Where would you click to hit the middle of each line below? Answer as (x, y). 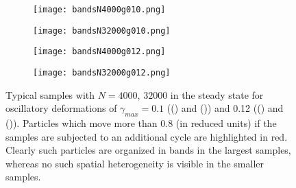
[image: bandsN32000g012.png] (102, 72)
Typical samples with (50, 94)
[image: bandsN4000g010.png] (99, 10)
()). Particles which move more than (82, 123)
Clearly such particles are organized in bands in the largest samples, (148, 150)
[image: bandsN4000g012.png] (99, 52)
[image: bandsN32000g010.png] (102, 31)
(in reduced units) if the (226, 123)
